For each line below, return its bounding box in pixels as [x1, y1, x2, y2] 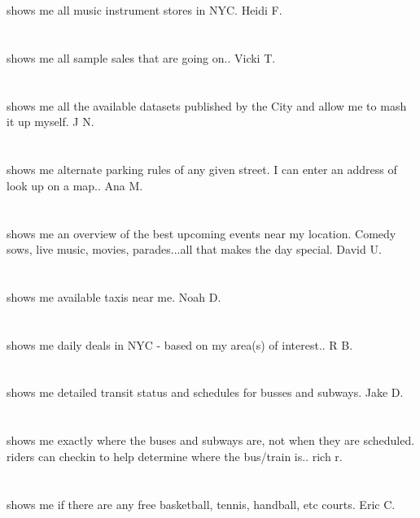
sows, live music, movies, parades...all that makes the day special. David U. [7, 241, 382, 258]
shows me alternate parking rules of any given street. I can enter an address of [7, 161, 397, 178]
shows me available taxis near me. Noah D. [7, 288, 221, 305]
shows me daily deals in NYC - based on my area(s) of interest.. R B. [7, 336, 353, 353]
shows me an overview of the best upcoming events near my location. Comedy [7, 224, 396, 242]
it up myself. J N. [7, 113, 94, 130]
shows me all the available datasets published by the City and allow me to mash [7, 97, 407, 114]
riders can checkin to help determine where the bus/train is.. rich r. [7, 447, 343, 464]
